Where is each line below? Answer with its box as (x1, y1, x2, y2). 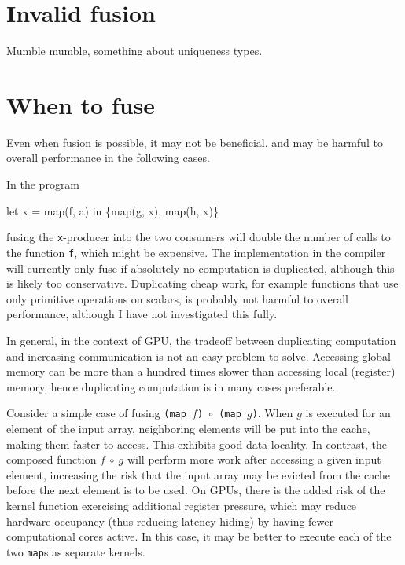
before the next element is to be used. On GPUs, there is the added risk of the (6, 482, 385, 498)
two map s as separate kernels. (6, 543, 145, 559)
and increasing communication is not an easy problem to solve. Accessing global (6, 347, 391, 364)
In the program (6, 176, 80, 193)
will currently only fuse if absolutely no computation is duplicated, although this (6, 259, 395, 276)
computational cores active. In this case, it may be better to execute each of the (6, 528, 392, 545)
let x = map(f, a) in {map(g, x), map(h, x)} (6, 202, 219, 218)
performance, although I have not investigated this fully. (6, 306, 278, 322)
